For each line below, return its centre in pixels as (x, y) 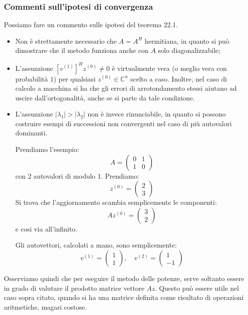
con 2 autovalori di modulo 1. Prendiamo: (77, 175)
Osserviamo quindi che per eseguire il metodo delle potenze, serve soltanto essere (124, 278)
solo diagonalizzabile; (189, 50)
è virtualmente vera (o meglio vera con (169, 68)
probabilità (32, 78)
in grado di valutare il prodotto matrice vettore (74, 288)
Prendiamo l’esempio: (47, 149)
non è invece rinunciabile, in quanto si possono (157, 114)
